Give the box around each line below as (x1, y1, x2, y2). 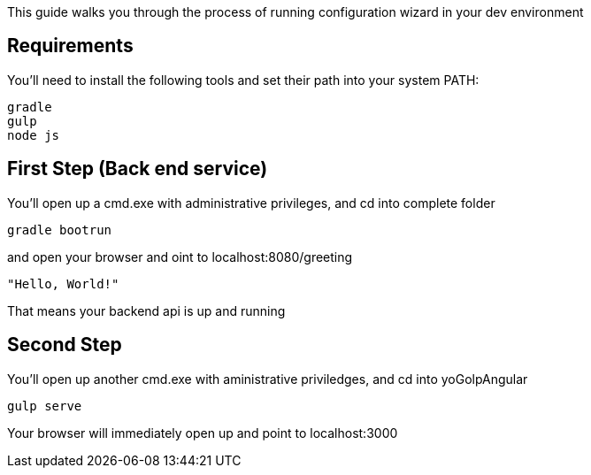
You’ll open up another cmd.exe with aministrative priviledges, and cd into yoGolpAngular (7, 371, 528, 387)
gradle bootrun (7, 222, 112, 237)
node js (7, 127, 60, 142)
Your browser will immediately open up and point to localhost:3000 (7, 425, 398, 441)
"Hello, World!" (7, 276, 119, 291)
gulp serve (7, 398, 82, 413)
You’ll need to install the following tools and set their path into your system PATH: (7, 72, 480, 88)
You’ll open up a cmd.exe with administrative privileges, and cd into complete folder (7, 195, 495, 211)
